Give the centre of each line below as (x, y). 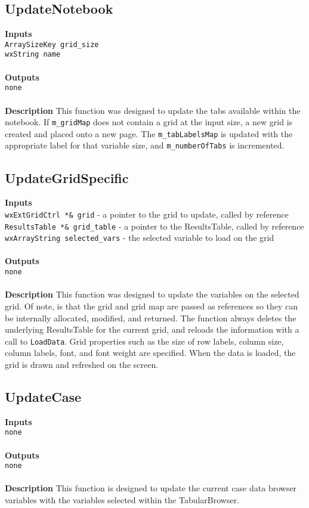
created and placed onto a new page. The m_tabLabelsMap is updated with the (149, 133)
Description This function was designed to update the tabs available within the (153, 110)
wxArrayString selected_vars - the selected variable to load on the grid (140, 238)
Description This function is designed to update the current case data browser (151, 488)
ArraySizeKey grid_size (52, 44)
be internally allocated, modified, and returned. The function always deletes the (151, 317)
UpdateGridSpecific (67, 177)
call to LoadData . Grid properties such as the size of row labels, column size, (144, 341)
